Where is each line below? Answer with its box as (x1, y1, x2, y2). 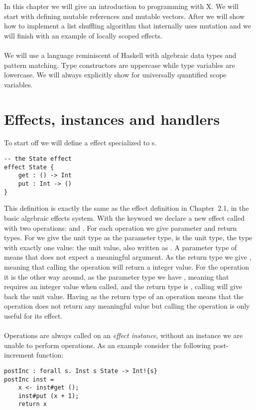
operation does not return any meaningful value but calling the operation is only (4, 301, 250, 311)
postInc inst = (4, 376, 54, 383)
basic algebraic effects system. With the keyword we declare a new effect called (4, 212, 245, 223)
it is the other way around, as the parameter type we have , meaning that (4, 271, 229, 282)
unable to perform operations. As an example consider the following (4, 340, 211, 350)
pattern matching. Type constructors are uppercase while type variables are (4, 59, 235, 70)
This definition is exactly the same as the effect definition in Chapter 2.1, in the (4, 203, 249, 213)
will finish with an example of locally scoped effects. (4, 30, 162, 40)
